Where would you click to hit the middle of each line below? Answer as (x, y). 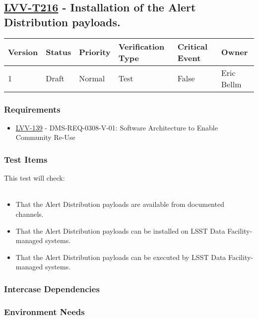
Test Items (26, 159)
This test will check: (34, 178)
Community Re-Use (45, 137)
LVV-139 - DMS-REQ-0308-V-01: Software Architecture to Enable (117, 127)
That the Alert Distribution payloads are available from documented (120, 204)
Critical (193, 46)
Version (23, 52)
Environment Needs (44, 311)
